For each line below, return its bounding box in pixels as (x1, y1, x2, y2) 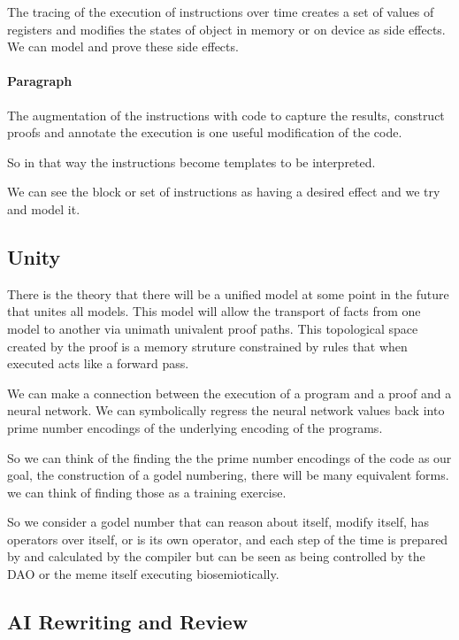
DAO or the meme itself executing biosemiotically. (7, 565, 279, 583)
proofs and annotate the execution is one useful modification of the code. (7, 123, 402, 142)
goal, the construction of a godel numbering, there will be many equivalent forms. (7, 466, 449, 484)
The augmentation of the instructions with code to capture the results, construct (7, 105, 445, 124)
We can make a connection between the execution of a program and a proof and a (7, 383, 452, 402)
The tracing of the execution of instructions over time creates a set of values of (7, 3, 434, 20)
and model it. (7, 199, 80, 218)
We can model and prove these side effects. (7, 37, 239, 56)
